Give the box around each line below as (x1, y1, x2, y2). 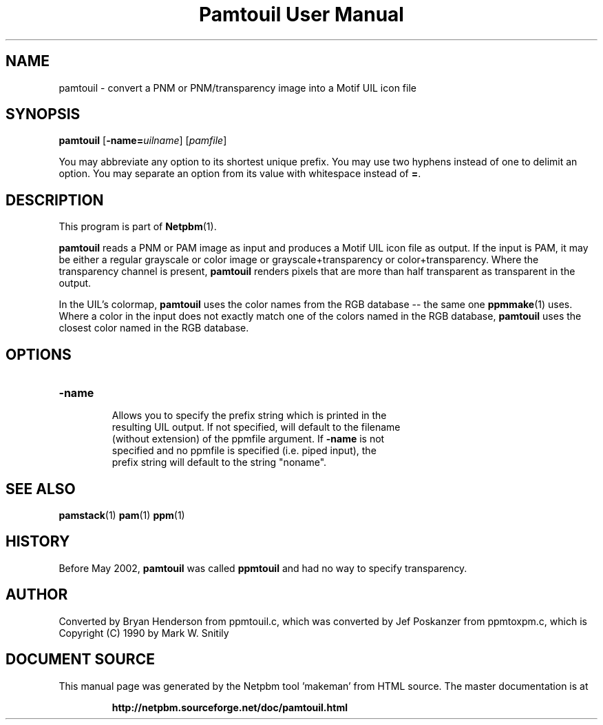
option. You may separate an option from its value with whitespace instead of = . (59, 167, 421, 180)
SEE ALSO (6, 480, 76, 498)
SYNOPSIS (6, 105, 81, 123)
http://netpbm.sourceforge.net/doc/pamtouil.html (112, 701, 348, 713)
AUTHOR (6, 586, 68, 604)
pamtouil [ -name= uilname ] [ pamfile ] (59, 134, 227, 147)
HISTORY (6, 533, 70, 551)
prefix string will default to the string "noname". (112, 456, 327, 469)
